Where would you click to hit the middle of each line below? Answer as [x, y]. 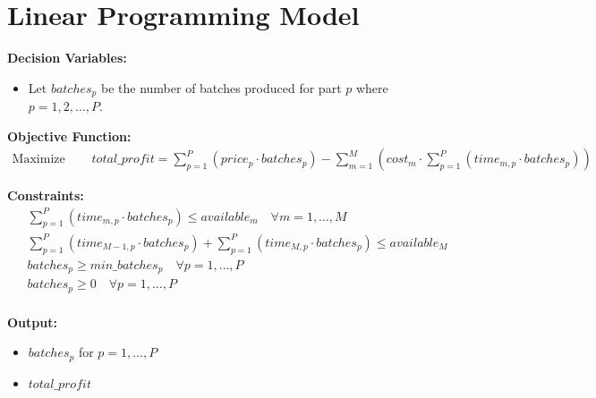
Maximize [38, 160]
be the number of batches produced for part [221, 87]
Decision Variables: [67, 58]
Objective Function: [69, 135]
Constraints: [46, 195]
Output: [32, 322]
